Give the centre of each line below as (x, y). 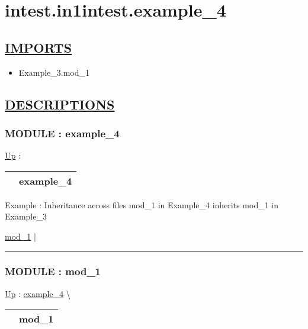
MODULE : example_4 (62, 133)
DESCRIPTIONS (60, 104)
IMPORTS (38, 47)
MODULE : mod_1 (53, 271)
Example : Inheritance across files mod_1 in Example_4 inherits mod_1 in (142, 204)
